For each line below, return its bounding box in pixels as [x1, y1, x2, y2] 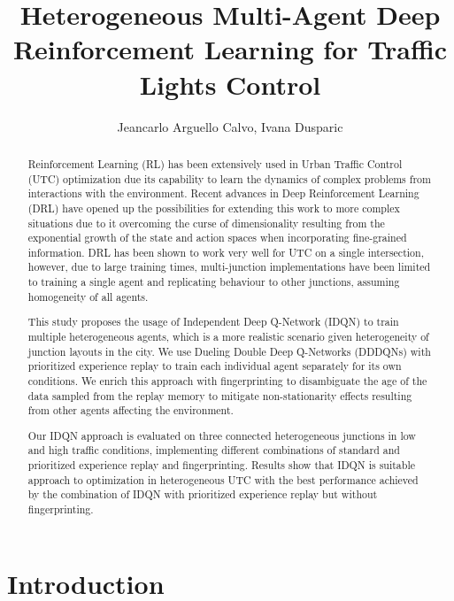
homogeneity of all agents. [27, 289, 149, 304]
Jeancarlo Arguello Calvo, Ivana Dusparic [117, 117, 343, 135]
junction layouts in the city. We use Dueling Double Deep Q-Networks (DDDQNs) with [27, 343, 431, 358]
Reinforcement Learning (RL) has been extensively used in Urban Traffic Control [27, 156, 403, 171]
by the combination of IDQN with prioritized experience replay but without [27, 487, 378, 502]
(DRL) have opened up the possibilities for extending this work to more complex [27, 200, 400, 215]
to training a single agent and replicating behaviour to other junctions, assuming [27, 274, 400, 289]
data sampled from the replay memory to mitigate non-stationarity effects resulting [27, 388, 412, 403]
